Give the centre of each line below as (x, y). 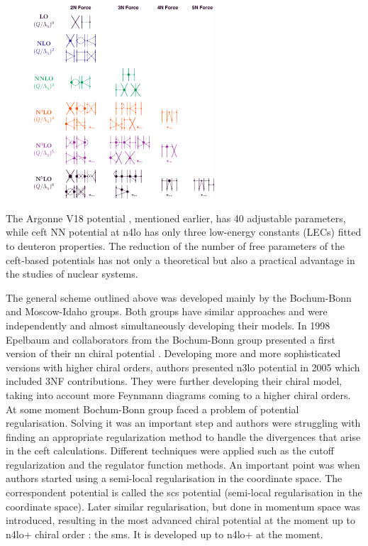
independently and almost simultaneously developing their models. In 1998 (168, 325)
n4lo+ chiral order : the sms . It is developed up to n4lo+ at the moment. (165, 534)
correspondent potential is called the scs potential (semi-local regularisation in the (184, 492)
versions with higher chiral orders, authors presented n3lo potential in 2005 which (183, 367)
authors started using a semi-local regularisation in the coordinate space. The (174, 478)
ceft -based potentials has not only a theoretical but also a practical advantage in (180, 260)
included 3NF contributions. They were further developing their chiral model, (174, 381)
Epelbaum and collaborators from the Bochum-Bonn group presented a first (171, 339)
